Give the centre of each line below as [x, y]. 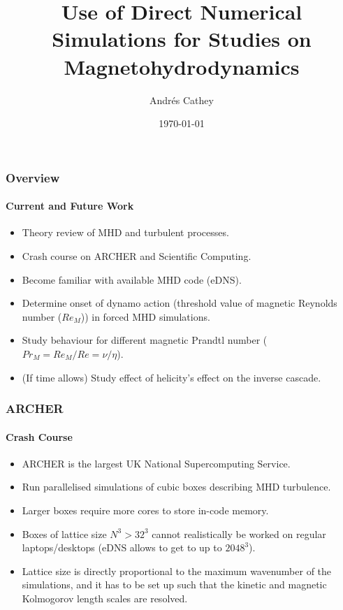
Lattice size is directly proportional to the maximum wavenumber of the [177, 571]
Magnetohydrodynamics [182, 66]
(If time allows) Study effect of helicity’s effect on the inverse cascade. [171, 377]
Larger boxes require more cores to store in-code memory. [145, 510]
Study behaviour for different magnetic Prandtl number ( [145, 340]
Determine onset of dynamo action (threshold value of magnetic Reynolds [180, 303]
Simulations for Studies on [182, 39]
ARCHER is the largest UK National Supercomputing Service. [156, 463]
